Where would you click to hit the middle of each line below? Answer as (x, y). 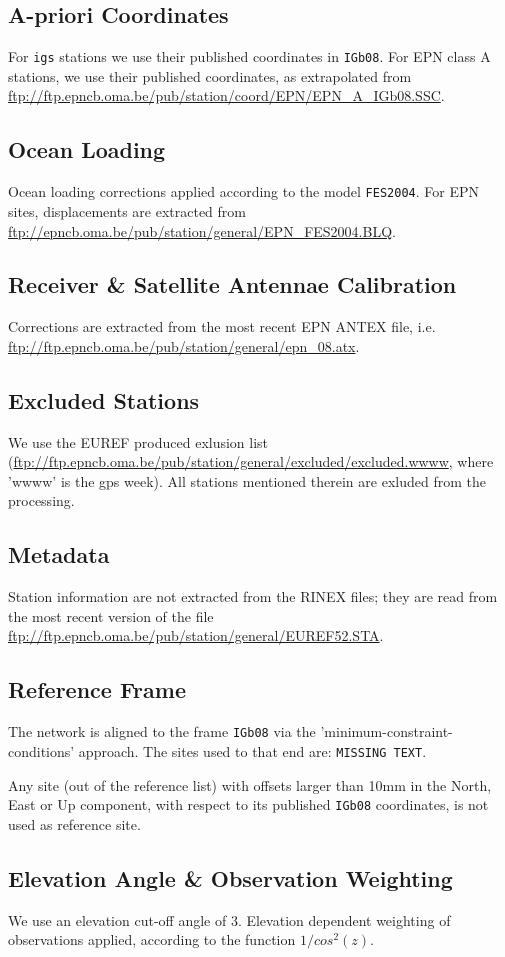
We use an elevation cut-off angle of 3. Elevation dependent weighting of (229, 919)
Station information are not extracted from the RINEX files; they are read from (253, 596)
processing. (41, 500)
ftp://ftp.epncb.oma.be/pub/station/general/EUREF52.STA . (196, 635)
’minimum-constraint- (386, 731)
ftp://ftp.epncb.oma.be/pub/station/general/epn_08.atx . (184, 345)
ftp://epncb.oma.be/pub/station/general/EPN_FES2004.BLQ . (202, 230)
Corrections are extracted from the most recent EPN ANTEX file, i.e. (222, 326)
